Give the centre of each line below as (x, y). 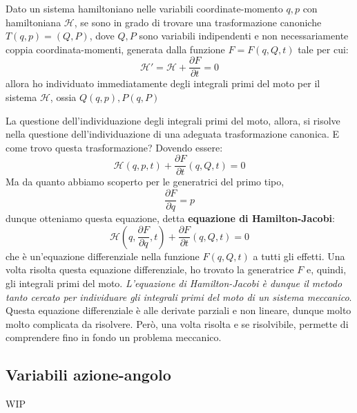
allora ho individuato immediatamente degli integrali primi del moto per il (163, 83)
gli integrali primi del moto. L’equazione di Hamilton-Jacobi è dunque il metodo (174, 283)
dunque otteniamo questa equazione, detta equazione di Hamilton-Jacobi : (170, 218)
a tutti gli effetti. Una (299, 256)
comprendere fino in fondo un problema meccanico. (114, 337)
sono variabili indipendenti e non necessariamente (244, 36)
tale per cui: (323, 49)
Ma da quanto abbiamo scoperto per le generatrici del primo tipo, (145, 182)
